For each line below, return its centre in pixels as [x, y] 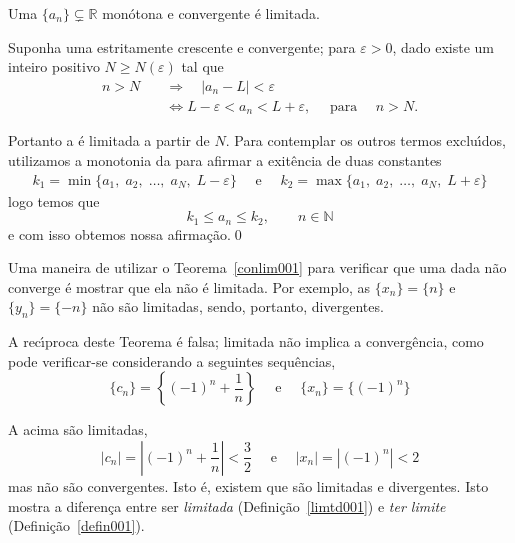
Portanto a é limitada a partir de [109, 140]
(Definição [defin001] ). [76, 525]
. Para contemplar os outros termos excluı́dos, [365, 140]
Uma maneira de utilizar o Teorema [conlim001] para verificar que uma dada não [257, 267]
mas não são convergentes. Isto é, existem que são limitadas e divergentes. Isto [248, 485]
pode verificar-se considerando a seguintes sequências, [172, 360]
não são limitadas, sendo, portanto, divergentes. [238, 306]
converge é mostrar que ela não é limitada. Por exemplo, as [189, 286]
